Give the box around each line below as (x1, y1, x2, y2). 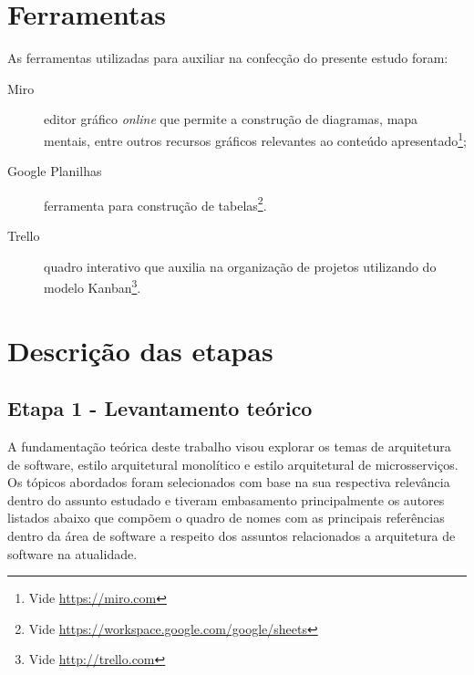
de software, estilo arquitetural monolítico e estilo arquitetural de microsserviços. (7, 454, 459, 473)
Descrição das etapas (7, 331, 273, 369)
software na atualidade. (7, 544, 138, 563)
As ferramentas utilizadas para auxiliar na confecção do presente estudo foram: (7, 48, 448, 67)
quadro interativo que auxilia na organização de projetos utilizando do (44, 256, 437, 275)
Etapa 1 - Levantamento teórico (7, 394, 313, 422)
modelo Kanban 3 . (44, 275, 141, 296)
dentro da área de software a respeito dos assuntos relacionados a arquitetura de (7, 525, 456, 545)
